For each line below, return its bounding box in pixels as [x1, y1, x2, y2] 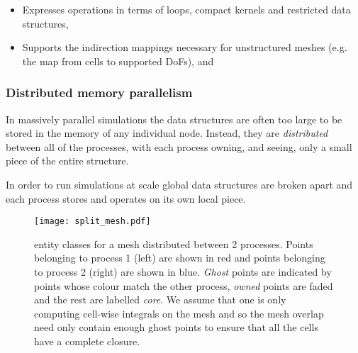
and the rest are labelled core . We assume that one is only [34, 292, 286, 307]
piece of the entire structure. [6, 153, 129, 168]
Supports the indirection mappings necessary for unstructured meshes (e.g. [22, 40, 347, 55]
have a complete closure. [34, 333, 140, 348]
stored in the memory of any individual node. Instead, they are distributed [6, 125, 328, 140]
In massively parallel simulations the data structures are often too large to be [6, 111, 342, 126]
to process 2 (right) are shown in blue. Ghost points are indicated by [34, 264, 332, 279]
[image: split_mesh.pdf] [34, 216, 151, 227]
